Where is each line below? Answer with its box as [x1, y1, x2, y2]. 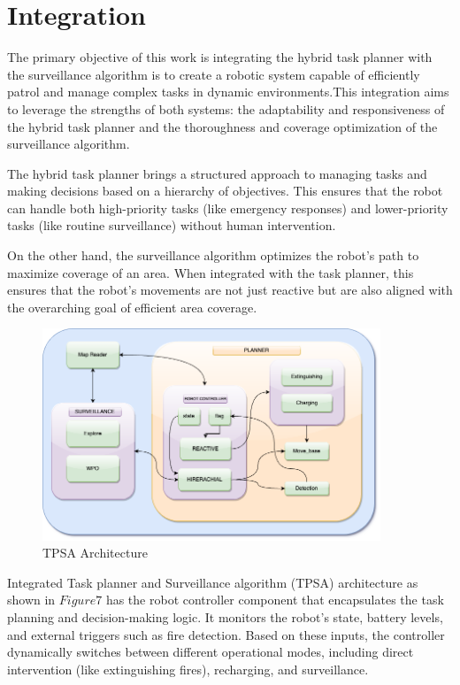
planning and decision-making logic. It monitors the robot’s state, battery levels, [7, 607, 443, 626]
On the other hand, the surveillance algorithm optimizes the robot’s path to [7, 246, 419, 265]
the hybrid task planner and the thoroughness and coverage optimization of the [7, 117, 438, 135]
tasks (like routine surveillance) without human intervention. [7, 216, 336, 235]
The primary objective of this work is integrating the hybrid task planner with [7, 48, 433, 66]
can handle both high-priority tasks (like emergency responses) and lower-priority [7, 198, 448, 217]
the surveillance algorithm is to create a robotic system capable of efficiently [7, 65, 420, 83]
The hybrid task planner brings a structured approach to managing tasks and [7, 164, 427, 182]
